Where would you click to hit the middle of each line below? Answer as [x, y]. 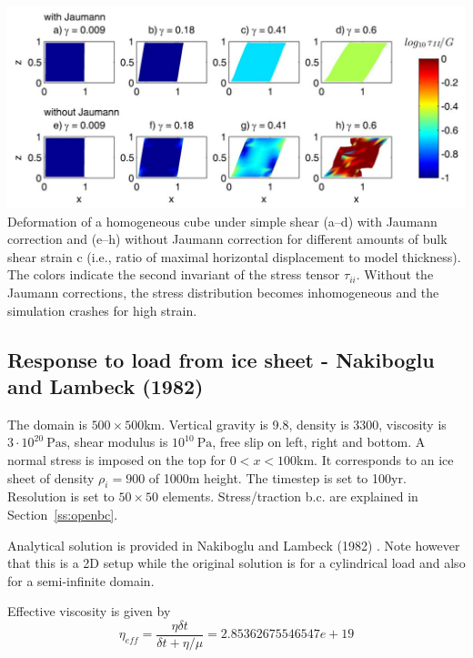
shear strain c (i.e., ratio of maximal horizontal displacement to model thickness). [234, 256]
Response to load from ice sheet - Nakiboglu [221, 359]
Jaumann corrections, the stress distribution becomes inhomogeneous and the [223, 292]
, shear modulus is [117, 442]
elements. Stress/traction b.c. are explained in [290, 496]
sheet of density [51, 477]
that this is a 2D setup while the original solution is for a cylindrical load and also [236, 563]
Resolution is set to [61, 496]
